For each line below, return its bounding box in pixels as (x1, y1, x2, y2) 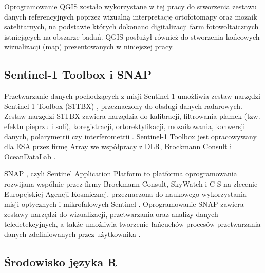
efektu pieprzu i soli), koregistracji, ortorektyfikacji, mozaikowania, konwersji (4, 120, 245, 131)
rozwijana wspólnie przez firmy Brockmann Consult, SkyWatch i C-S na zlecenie (4, 178, 258, 189)
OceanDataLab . (4, 151, 56, 161)
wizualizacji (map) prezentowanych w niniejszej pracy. (4, 41, 174, 52)
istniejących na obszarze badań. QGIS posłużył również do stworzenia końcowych (4, 31, 260, 42)
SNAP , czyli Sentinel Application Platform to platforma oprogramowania (4, 168, 237, 179)
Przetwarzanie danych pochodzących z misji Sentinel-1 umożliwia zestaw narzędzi (4, 90, 260, 101)
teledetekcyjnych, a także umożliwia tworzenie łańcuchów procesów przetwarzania (4, 219, 261, 229)
